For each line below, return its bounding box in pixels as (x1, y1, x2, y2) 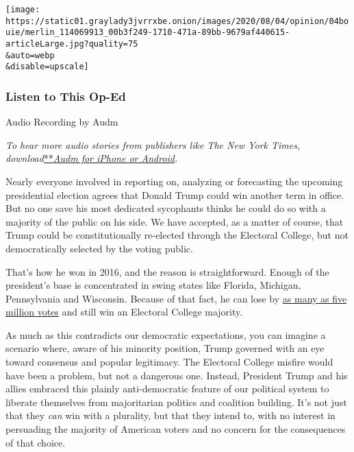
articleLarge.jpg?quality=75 (5, 38, 138, 49)
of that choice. (5, 435, 66, 449)
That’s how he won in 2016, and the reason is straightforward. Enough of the (5, 264, 329, 278)
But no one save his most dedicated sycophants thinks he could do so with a (5, 201, 326, 215)
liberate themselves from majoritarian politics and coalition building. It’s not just (5, 394, 347, 409)
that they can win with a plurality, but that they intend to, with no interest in (5, 408, 336, 423)
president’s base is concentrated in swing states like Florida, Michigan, (5, 278, 301, 292)
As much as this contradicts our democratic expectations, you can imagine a (5, 327, 326, 342)
